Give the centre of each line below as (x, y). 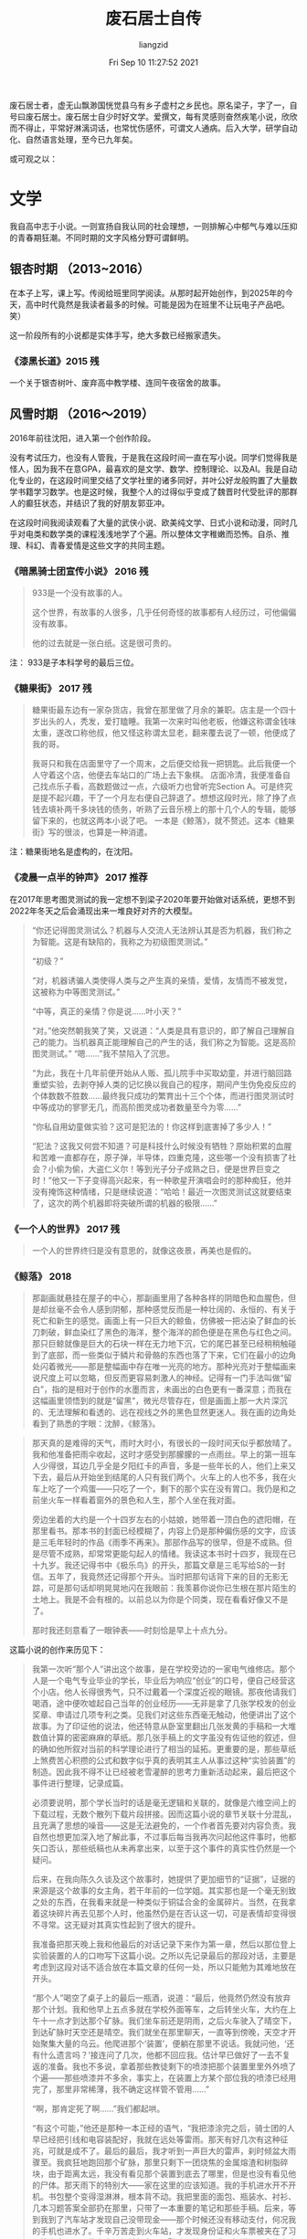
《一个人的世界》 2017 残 (65, 1229)
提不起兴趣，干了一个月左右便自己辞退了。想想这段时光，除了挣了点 (168, 798)
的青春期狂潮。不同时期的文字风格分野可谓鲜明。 (101, 238)
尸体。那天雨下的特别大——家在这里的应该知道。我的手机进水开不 (164, 2185)
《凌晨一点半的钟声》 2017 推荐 (79, 878)
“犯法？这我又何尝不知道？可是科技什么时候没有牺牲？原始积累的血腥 (162, 1146)
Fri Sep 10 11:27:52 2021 (153, 62)
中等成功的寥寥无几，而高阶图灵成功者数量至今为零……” (137, 1107)
